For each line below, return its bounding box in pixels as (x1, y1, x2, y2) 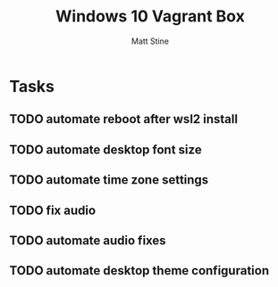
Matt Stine (131, 36, 170, 46)
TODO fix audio (9, 202, 97, 217)
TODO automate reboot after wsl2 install (9, 111, 239, 127)
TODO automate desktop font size (9, 142, 203, 157)
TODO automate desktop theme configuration (9, 263, 270, 278)
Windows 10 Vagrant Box (55, 6, 246, 27)
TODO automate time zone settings (9, 172, 209, 188)
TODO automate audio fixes (9, 233, 167, 248)
